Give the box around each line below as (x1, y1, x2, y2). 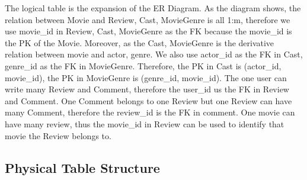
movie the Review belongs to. (5, 129, 111, 142)
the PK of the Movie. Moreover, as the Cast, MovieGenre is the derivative (5, 36, 274, 49)
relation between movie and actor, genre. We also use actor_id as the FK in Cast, (5, 48, 303, 60)
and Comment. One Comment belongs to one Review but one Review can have (5, 94, 292, 107)
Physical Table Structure (5, 158, 160, 176)
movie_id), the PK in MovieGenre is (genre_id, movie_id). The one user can (5, 71, 287, 83)
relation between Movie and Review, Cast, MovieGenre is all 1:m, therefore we (5, 13, 290, 25)
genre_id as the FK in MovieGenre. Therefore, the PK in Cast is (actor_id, (5, 59, 282, 72)
